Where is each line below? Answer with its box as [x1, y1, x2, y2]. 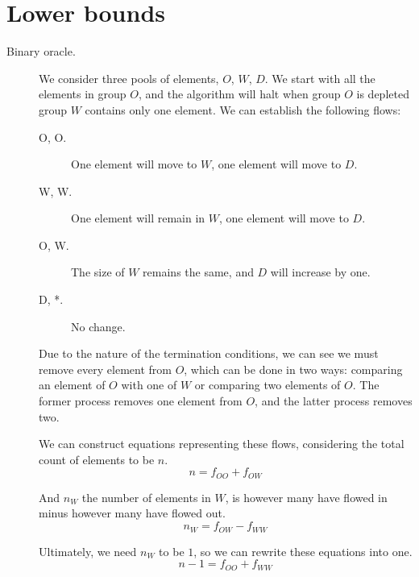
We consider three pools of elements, [39, 69, 219, 86]
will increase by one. [270, 264, 371, 280]
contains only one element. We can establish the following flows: [85, 101, 401, 118]
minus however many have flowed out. [39, 504, 226, 521]
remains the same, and [143, 264, 254, 280]
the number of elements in [81, 488, 211, 505]
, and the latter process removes [255, 392, 413, 409]
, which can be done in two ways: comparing [184, 360, 403, 377]
